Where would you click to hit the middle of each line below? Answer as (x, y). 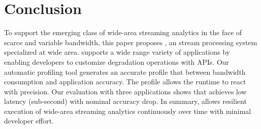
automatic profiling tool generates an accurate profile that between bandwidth (125, 72)
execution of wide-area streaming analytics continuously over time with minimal (127, 111)
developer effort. (29, 121)
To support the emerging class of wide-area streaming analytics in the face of (123, 32)
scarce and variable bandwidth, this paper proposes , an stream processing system (131, 42)
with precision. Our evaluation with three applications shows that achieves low (125, 91)
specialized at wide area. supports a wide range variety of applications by (117, 52)
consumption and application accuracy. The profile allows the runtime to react (125, 82)
